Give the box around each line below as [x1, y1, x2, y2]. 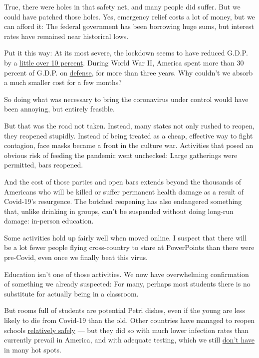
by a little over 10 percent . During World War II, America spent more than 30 [4, 57, 244, 67]
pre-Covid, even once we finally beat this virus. [4, 252, 148, 262]
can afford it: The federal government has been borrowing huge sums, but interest [4, 21, 255, 31]
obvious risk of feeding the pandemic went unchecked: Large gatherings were [4, 149, 238, 160]
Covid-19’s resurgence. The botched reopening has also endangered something [4, 196, 242, 206]
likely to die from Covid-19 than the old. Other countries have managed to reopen [4, 315, 255, 325]
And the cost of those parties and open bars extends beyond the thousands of [4, 176, 242, 186]
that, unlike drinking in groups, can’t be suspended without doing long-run [4, 205, 234, 216]
